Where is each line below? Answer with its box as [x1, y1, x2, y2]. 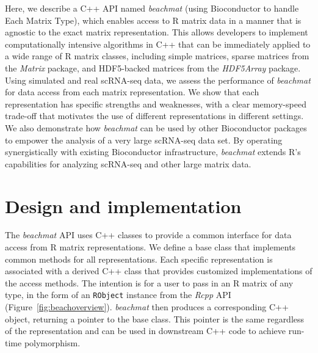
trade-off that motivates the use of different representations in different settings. [5, 109, 304, 122]
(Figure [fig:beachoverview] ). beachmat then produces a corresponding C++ [5, 300, 289, 313]
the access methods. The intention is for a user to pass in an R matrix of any [5, 276, 294, 289]
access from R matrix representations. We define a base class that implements [5, 241, 296, 253]
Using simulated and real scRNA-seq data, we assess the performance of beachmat [5, 73, 311, 86]
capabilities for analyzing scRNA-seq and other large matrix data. [5, 157, 251, 170]
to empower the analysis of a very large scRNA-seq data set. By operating [5, 133, 283, 146]
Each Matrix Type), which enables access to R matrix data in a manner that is [5, 13, 302, 26]
